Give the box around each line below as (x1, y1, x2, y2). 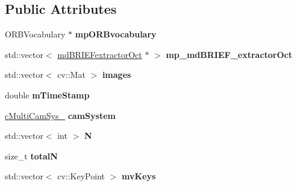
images (102, 68, 131, 81)
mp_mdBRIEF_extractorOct (166, 48, 292, 60)
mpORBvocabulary (75, 28, 157, 40)
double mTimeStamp (5, 88, 90, 101)
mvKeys (121, 170, 156, 182)
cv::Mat (57, 68, 86, 81)
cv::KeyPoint (57, 170, 105, 182)
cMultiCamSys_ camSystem (5, 109, 116, 121)
